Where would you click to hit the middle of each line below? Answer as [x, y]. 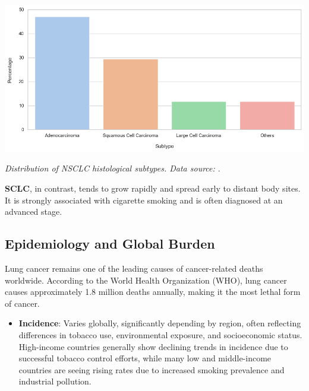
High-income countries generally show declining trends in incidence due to [153, 346]
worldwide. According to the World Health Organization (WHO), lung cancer [146, 280]
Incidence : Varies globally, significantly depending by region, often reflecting [160, 323]
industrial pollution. [55, 381]
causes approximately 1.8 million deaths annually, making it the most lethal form [153, 292]
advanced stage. [34, 212]
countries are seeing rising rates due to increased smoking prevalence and [152, 369]
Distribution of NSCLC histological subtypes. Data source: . [113, 168]
